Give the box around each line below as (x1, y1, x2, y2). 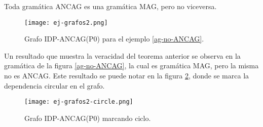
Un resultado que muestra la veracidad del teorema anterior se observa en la (4, 50, 241, 61)
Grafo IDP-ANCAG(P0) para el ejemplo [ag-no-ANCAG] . (24, 33, 204, 44)
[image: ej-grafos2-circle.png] (24, 98, 133, 106)
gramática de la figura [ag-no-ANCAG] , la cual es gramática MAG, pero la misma (4, 60, 259, 71)
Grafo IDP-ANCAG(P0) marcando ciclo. (24, 112, 151, 123)
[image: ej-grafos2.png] (24, 19, 108, 26)
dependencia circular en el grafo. (4, 80, 105, 91)
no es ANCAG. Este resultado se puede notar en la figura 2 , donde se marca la (4, 70, 249, 81)
